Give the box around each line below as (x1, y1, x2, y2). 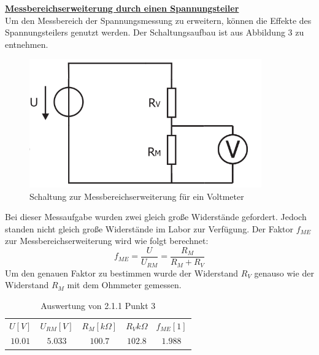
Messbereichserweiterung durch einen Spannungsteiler (5, 2, 239, 14)
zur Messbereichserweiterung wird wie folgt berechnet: (5, 234, 209, 247)
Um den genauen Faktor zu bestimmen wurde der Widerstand (5, 266, 239, 279)
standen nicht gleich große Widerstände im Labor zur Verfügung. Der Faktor (5, 222, 294, 235)
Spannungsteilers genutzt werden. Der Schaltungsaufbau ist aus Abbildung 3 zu (5, 26, 304, 39)
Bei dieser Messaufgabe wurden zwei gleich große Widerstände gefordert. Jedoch (5, 210, 307, 223)
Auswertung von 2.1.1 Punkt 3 (40, 299, 156, 311)
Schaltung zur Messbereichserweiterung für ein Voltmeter (29, 189, 244, 202)
